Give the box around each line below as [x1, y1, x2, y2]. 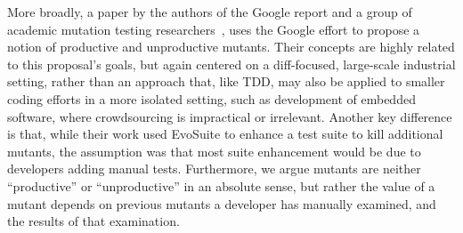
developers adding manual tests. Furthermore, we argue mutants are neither [7, 159, 421, 178]
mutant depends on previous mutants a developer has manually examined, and [7, 194, 436, 213]
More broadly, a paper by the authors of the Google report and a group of [7, 3, 412, 20]
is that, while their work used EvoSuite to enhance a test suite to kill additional [7, 125, 443, 143]
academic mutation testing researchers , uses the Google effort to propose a [7, 20, 420, 38]
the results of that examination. [7, 212, 180, 230]
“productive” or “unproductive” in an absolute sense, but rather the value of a [7, 176, 435, 195]
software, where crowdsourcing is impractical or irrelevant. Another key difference [7, 107, 452, 125]
